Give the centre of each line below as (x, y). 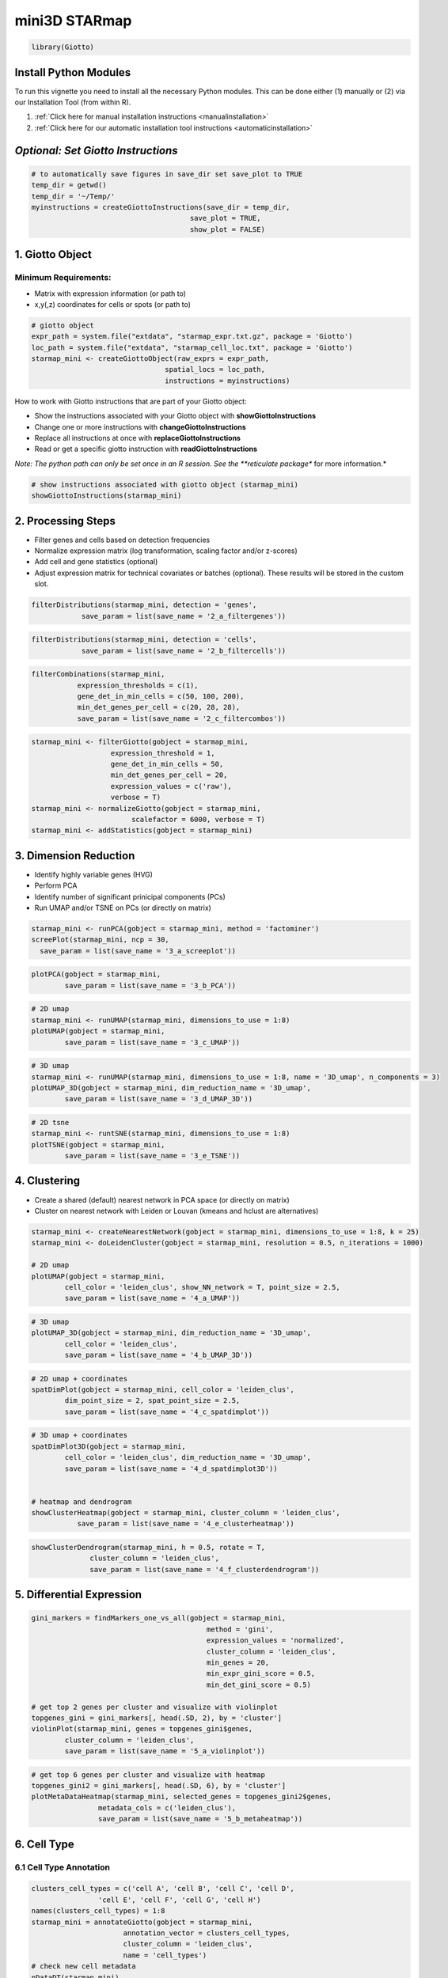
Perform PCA (56, 885)
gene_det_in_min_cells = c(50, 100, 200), (161, 696)
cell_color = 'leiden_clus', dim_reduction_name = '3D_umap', (188, 1457)
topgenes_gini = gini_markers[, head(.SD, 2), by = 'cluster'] (157, 1718)
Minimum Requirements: (63, 278)
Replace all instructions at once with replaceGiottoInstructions (138, 438)
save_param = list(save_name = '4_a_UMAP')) (152, 1298)
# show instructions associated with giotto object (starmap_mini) (165, 484)
